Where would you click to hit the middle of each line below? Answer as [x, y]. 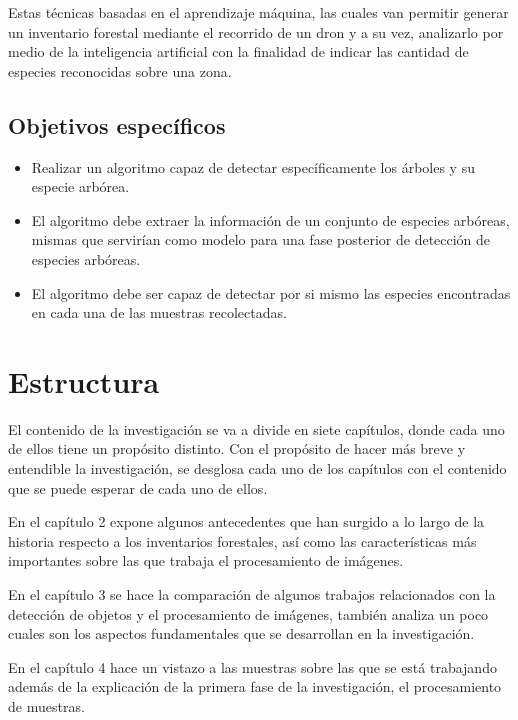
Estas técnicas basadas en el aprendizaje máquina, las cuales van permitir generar [258, 12]
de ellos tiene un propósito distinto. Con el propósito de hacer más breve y [237, 448]
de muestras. [46, 705]
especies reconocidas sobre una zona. [120, 70]
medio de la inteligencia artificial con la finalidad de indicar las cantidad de [238, 51]
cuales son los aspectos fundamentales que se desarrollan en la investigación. [241, 633]
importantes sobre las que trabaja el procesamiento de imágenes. [206, 560]
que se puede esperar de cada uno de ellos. [138, 487]
